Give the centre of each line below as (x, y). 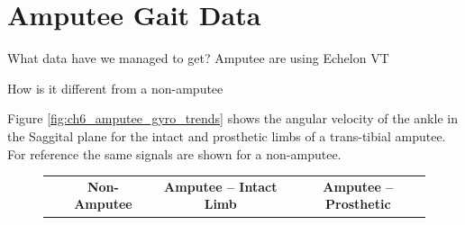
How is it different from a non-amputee (115, 88)
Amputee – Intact (221, 186)
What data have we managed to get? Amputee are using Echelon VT (198, 58)
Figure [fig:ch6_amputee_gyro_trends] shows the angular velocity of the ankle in (232, 118)
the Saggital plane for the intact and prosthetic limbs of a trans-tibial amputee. (227, 135)
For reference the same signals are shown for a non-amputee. (174, 153)
